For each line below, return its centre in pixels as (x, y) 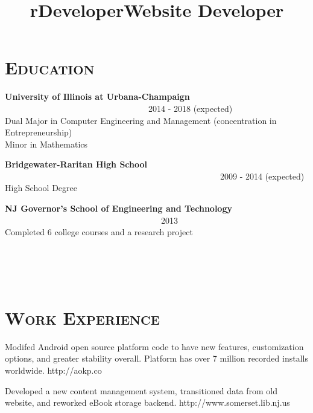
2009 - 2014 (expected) (262, 176)
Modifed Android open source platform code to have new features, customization (154, 346)
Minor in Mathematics (46, 144)
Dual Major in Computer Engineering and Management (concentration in (141, 120)
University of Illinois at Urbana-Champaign (97, 96)
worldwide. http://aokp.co (53, 370)
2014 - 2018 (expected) (190, 108)
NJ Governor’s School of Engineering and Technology (119, 208)
